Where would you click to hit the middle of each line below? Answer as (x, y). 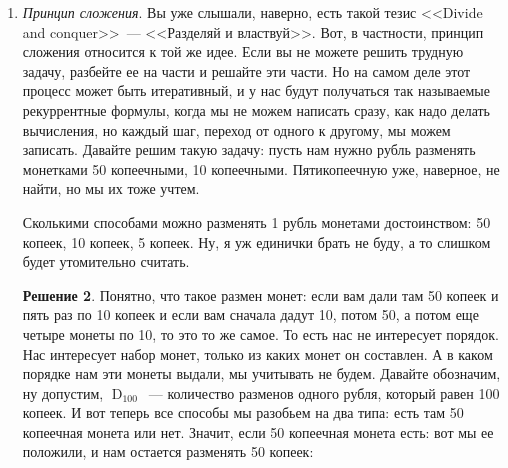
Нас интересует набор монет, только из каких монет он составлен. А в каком (257, 353)
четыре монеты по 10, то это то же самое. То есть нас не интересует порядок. (260, 333)
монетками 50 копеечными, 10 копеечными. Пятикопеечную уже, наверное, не (261, 168)
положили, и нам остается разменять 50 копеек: (168, 451)
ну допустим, (63, 392)
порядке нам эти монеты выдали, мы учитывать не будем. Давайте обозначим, (261, 373)
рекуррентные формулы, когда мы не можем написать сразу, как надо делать (256, 109)
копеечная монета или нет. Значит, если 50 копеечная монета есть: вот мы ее (258, 431)
